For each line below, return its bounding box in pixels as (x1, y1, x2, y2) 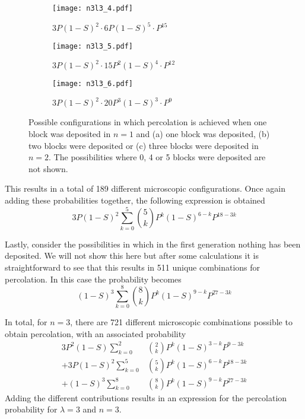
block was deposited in (28, 128, 111, 140)
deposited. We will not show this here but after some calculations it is (5, 249, 259, 262)
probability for (5, 403, 58, 415)
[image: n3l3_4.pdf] (52, 4, 134, 12)
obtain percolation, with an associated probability (5, 327, 186, 339)
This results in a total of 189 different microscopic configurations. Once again (5, 182, 286, 195)
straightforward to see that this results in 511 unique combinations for (5, 261, 260, 273)
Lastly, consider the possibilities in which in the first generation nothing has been (5, 237, 301, 250)
